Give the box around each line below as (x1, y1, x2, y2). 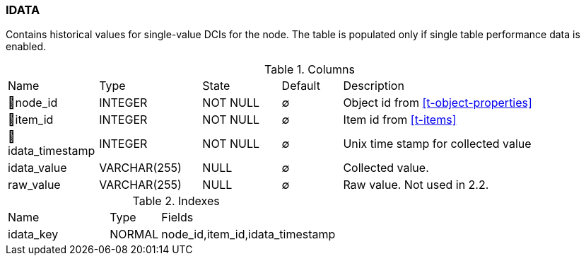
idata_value (8, 161, 67, 175)
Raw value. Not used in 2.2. (343, 178, 489, 192)
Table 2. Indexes (132, 194, 220, 209)
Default (281, 79, 320, 93)
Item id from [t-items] (343, 112, 457, 127)
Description (343, 79, 404, 93)
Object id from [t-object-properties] (343, 95, 532, 110)
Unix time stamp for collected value (343, 137, 532, 151)
